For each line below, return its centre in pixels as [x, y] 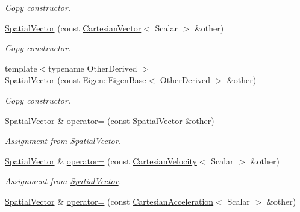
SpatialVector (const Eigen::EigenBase [76, 80]
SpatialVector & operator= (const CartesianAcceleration [109, 201]
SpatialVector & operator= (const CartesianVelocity [101, 161]
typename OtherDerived [93, 68]
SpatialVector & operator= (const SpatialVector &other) [110, 120]
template [21, 68]
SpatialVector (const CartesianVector [73, 27]
